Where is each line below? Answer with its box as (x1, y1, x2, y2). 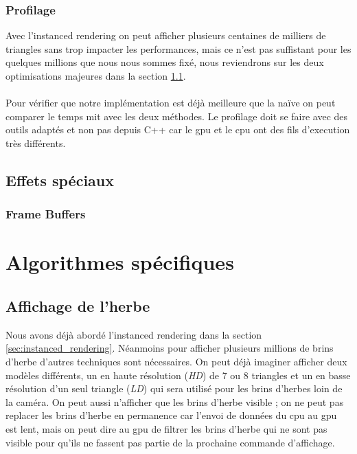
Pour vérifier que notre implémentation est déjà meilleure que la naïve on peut (5, 95, 336, 110)
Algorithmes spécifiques (5, 248, 234, 276)
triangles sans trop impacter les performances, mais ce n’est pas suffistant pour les (5, 41, 352, 56)
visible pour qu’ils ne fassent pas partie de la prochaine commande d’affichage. (5, 435, 335, 449)
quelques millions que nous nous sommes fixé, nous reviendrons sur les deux (5, 55, 324, 69)
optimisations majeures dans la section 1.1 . (5, 69, 186, 82)
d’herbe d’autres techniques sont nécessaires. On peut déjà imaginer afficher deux (5, 354, 347, 368)
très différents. (5, 135, 66, 150)
